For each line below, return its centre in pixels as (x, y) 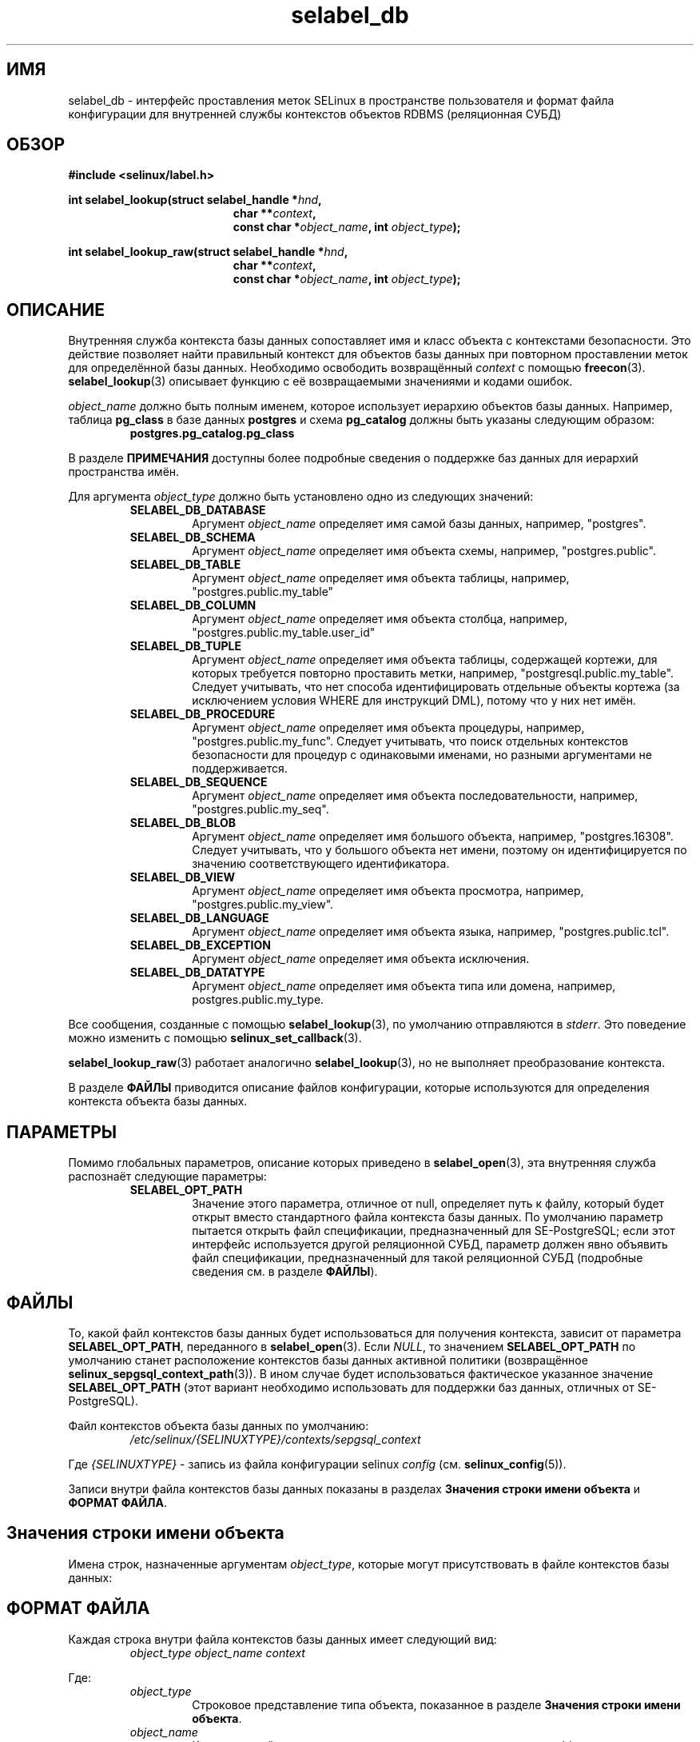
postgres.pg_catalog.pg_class (212, 434)
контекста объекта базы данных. (158, 1101)
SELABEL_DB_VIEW (182, 877)
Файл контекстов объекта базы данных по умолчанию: (219, 1425)
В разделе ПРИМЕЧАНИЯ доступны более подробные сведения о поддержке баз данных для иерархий (353, 458)
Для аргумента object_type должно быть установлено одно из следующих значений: (301, 497)
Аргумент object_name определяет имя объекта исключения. (361, 959)
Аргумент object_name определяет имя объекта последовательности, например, (415, 796)
